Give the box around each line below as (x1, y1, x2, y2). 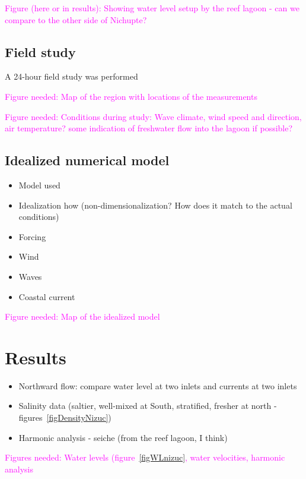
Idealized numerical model (5, 151, 170, 169)
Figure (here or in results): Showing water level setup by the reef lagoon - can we (5, 2, 299, 14)
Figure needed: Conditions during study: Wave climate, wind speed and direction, (5, 110, 302, 122)
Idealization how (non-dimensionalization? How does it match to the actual (18, 198, 292, 211)
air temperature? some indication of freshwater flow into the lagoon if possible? (5, 122, 293, 134)
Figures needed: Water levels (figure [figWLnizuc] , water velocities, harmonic (5, 451, 285, 464)
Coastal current (18, 290, 75, 302)
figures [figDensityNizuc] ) (18, 411, 111, 424)
